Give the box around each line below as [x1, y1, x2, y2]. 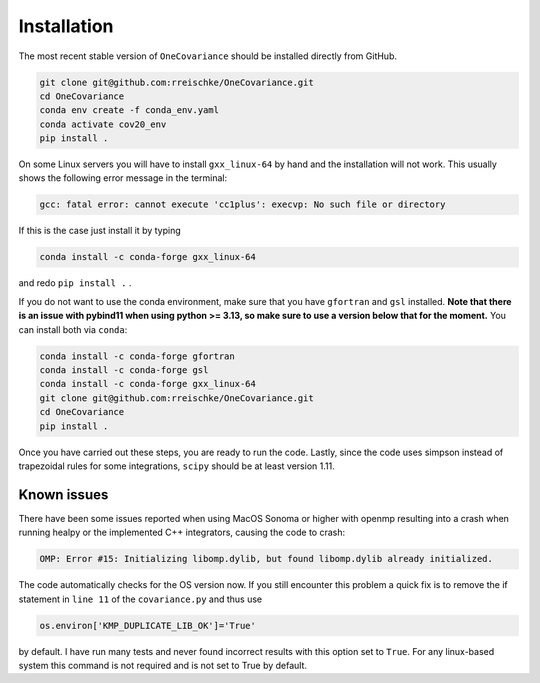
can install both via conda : [18, 323, 128, 335]
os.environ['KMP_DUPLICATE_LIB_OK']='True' [39, 620, 257, 631]
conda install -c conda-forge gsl [39, 364, 209, 375]
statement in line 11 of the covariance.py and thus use [18, 593, 263, 605]
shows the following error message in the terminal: [18, 172, 228, 184]
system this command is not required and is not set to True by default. [18, 659, 308, 671]
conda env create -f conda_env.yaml [39, 105, 220, 116]
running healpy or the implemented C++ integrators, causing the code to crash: [18, 526, 345, 539]
